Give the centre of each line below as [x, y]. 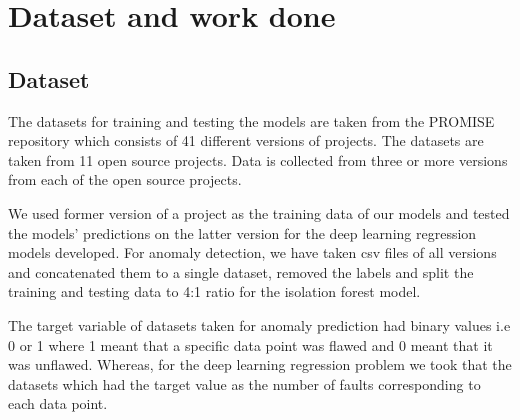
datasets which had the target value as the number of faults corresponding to [244, 383]
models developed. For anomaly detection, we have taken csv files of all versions [252, 252]
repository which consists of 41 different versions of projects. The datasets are [246, 140]
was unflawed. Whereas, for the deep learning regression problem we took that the [260, 364]
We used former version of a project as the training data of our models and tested [259, 212]
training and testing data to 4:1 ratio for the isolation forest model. [214, 291]
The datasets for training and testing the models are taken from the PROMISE [251, 120]
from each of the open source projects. [125, 179]
